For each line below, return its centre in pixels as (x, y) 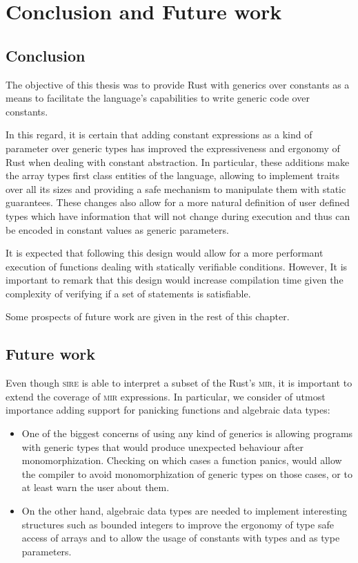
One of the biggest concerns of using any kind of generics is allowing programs (187, 433)
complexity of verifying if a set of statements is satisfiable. (128, 293)
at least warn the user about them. (96, 487)
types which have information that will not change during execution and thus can (178, 215)
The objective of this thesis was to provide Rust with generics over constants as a (178, 84)
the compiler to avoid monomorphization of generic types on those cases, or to (187, 473)
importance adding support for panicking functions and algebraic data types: (168, 410)
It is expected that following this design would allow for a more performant (165, 253)
